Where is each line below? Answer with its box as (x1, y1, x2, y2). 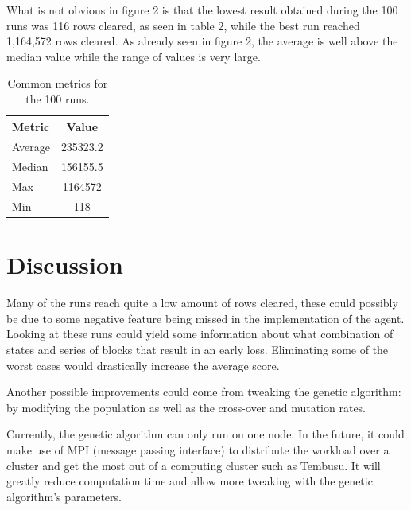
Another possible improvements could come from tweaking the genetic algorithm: (6, 383, 401, 400)
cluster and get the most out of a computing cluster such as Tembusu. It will (6, 457, 381, 473)
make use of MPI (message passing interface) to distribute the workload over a (6, 441, 390, 457)
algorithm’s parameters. (6, 488, 122, 504)
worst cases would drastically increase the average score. (6, 356, 280, 373)
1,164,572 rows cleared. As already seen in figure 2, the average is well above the (6, 33, 398, 49)
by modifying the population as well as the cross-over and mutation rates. (6, 399, 366, 415)
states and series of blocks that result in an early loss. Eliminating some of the (6, 341, 389, 357)
